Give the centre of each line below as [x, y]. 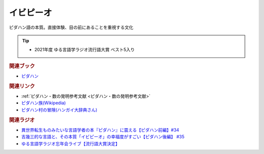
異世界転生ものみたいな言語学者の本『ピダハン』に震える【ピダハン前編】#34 [100, 130]
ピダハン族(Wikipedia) [44, 103]
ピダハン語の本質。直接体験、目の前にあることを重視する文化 [71, 27]
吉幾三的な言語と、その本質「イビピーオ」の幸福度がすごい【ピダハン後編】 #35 [103, 137]
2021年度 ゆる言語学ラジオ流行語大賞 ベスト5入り [85, 50]
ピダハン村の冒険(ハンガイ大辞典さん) [59, 110]
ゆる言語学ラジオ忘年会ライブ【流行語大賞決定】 [70, 143]
